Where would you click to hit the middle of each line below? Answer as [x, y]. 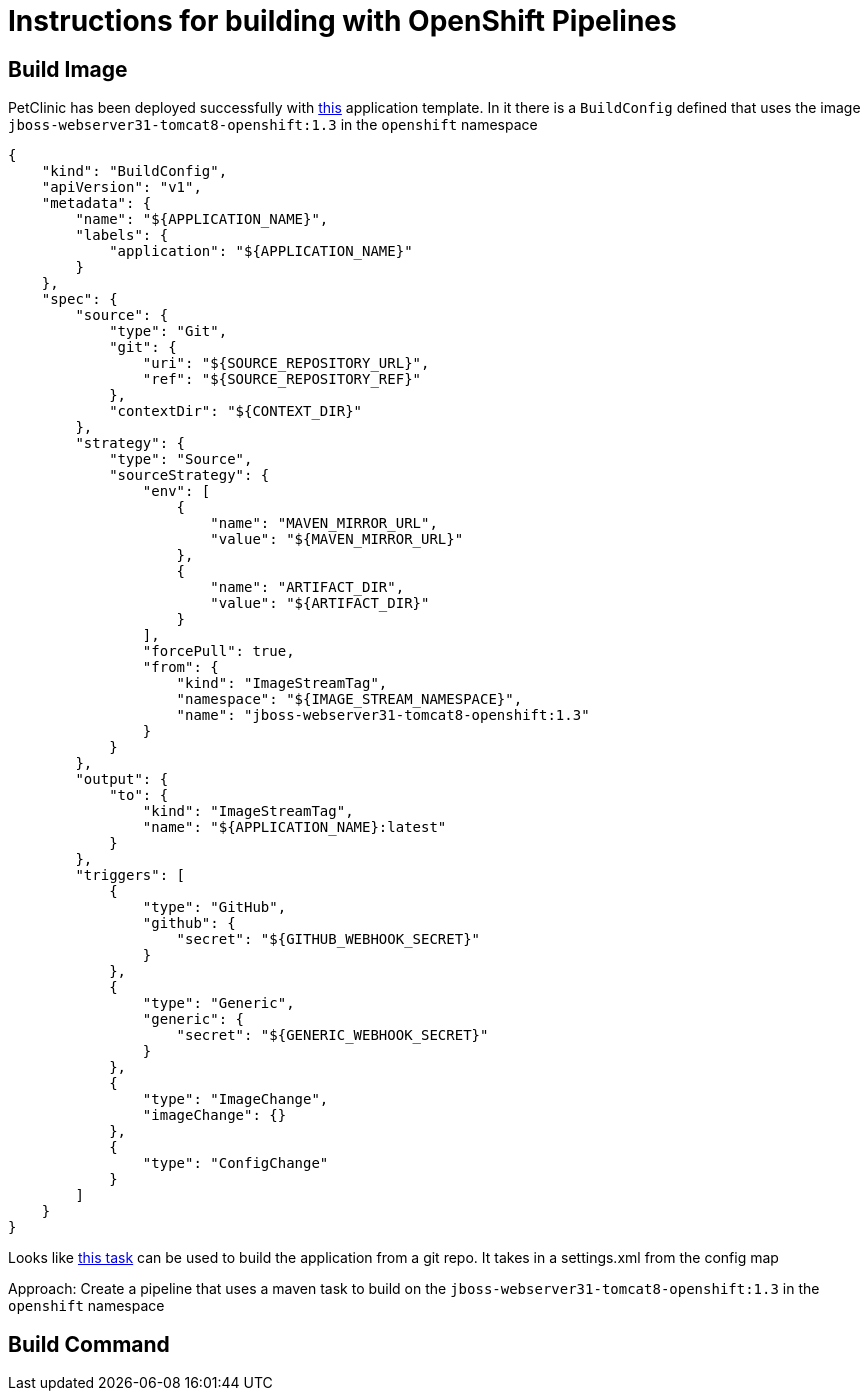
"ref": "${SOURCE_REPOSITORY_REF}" [282, 379]
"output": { [122, 779]
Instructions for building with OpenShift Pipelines [342, 21]
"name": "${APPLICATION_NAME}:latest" [294, 827]
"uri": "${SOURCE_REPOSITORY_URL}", [286, 363]
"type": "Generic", [218, 1003]
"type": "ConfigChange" [235, 1163]
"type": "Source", [181, 459]
